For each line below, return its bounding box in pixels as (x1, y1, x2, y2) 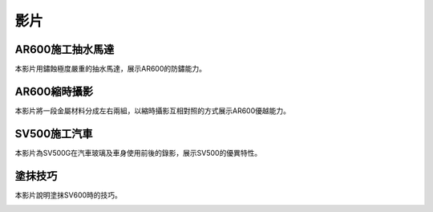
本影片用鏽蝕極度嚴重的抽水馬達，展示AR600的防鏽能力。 (14, 64, 207, 74)
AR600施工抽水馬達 (14, 43, 115, 56)
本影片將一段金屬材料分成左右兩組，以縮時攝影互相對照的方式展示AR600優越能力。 (14, 105, 291, 116)
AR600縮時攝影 (14, 84, 94, 98)
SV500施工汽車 (14, 127, 93, 141)
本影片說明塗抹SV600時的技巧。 (14, 190, 122, 200)
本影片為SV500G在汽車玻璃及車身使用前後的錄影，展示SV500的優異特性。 (14, 148, 262, 157)
